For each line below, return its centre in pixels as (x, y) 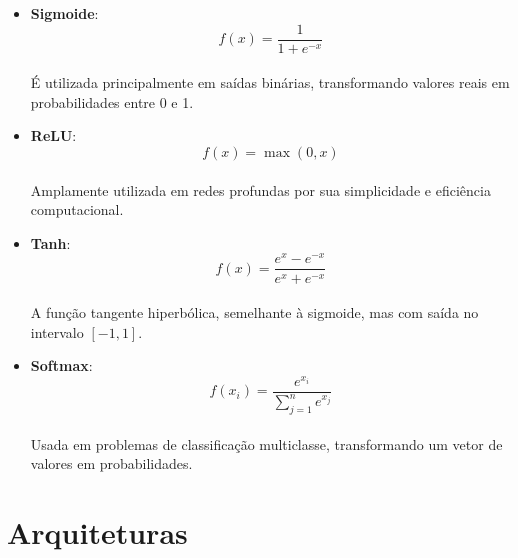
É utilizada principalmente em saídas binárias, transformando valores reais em (270, 82)
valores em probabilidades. (111, 463)
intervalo (57, 331)
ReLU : (53, 135)
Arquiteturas (97, 532)
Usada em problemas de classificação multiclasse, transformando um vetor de (266, 443)
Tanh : (50, 242)
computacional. (77, 209)
